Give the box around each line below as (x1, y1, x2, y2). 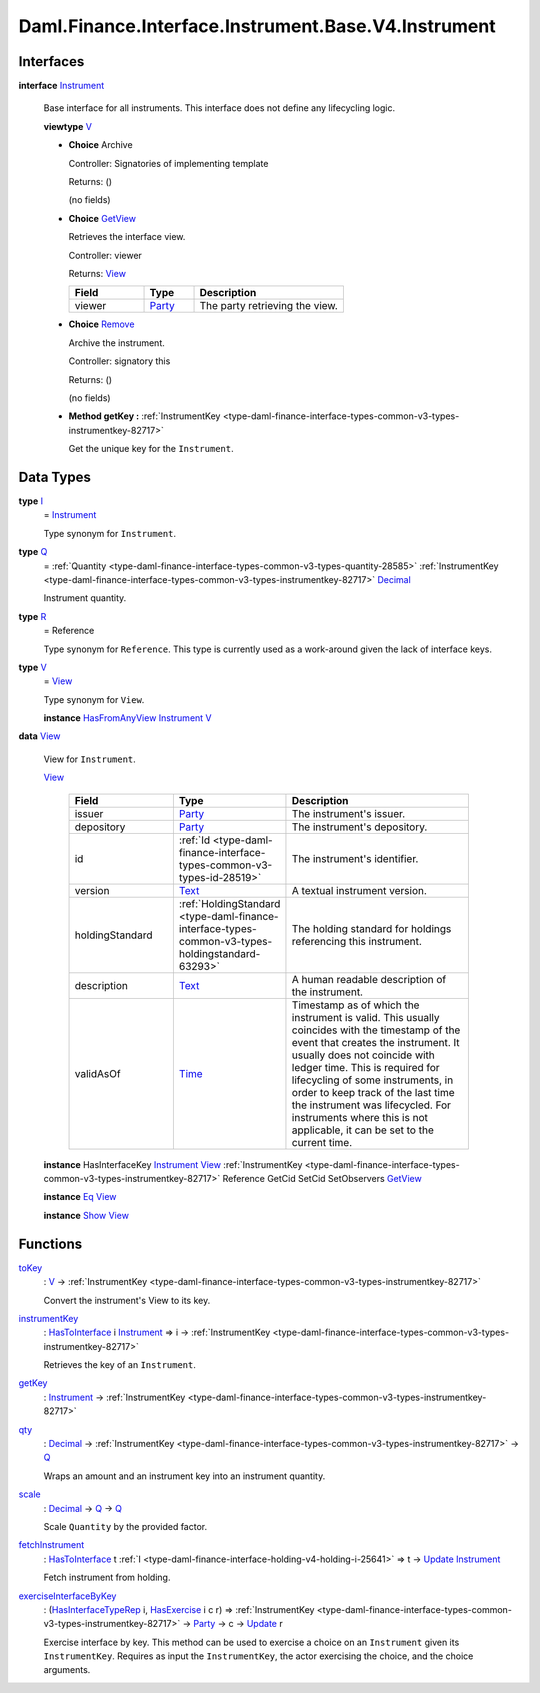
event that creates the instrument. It (291, 1035, 460, 1049)
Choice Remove (68, 318, 135, 330)
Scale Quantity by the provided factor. (43, 1520, 208, 1532)
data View (18, 730, 61, 742)
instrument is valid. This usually (291, 1010, 440, 1024)
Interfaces (18, 53, 85, 70)
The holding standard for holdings (291, 921, 452, 935)
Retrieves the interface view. (68, 231, 186, 243)
